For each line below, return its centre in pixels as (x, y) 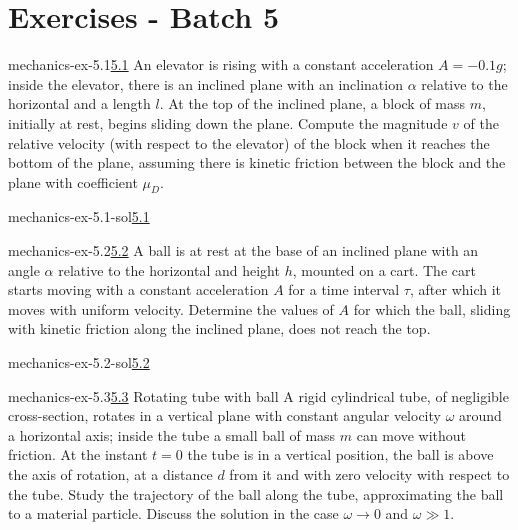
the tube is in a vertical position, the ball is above (340, 454)
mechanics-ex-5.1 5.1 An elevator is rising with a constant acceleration (221, 64)
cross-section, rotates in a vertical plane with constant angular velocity (224, 415)
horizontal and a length (79, 103)
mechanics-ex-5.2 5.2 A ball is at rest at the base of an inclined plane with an (243, 250)
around (480, 415)
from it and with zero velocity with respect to (369, 474)
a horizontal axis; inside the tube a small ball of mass (172, 434)
